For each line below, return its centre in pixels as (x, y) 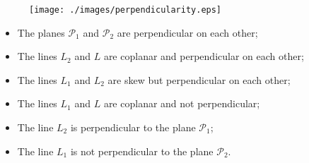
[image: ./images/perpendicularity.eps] (126, 10)
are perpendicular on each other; (187, 32)
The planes (41, 32)
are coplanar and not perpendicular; (182, 103)
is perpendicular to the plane (133, 127)
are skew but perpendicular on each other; (199, 79)
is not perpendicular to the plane (142, 151)
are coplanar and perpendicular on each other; (204, 56)
